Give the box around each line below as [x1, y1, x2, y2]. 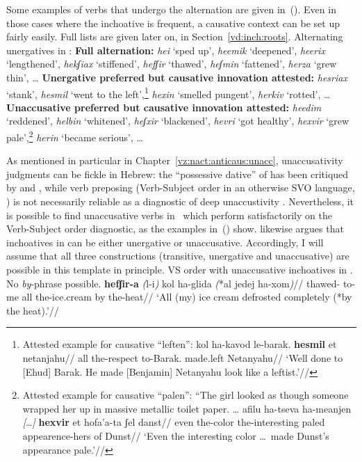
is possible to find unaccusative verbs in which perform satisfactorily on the [6, 207, 332, 222]
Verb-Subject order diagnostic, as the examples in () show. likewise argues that [6, 221, 344, 236]
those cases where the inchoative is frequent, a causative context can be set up [6, 15, 340, 30]
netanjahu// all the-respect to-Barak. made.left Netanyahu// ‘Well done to [22, 350, 343, 365]
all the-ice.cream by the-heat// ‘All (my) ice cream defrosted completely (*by [22, 289, 352, 304]
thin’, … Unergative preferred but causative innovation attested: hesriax [6, 70, 347, 84]
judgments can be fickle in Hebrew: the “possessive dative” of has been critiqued [6, 166, 349, 181]
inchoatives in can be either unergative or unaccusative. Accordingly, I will [6, 234, 324, 249]
